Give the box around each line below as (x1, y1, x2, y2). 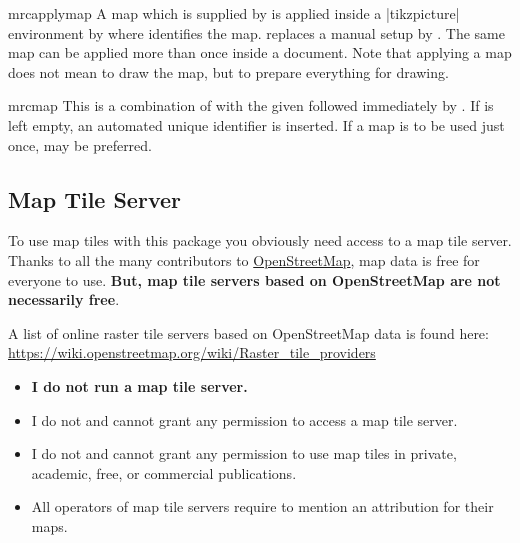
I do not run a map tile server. (31, 375, 248, 396)
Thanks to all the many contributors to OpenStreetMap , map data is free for (8, 249, 480, 270)
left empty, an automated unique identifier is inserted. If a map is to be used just (8, 114, 505, 135)
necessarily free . (8, 289, 120, 310)
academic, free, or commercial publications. (31, 462, 297, 483)
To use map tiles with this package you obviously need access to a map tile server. (8, 230, 512, 251)
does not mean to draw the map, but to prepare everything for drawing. (8, 61, 449, 82)
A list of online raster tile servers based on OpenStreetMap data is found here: (8, 322, 489, 343)
